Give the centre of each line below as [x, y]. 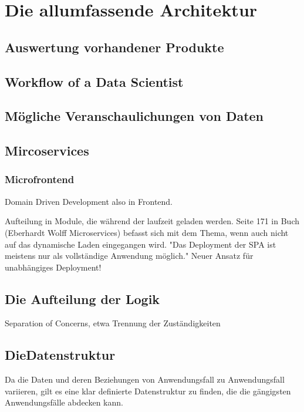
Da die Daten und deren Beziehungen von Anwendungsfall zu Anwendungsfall [145, 379]
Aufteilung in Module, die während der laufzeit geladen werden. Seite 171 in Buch [152, 221]
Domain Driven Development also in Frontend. [89, 201]
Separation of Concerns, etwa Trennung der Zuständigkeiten [113, 323]
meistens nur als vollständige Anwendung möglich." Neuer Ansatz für [129, 256]
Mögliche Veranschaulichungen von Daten [134, 116]
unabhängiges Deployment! [53, 267]
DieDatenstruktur [60, 355]
